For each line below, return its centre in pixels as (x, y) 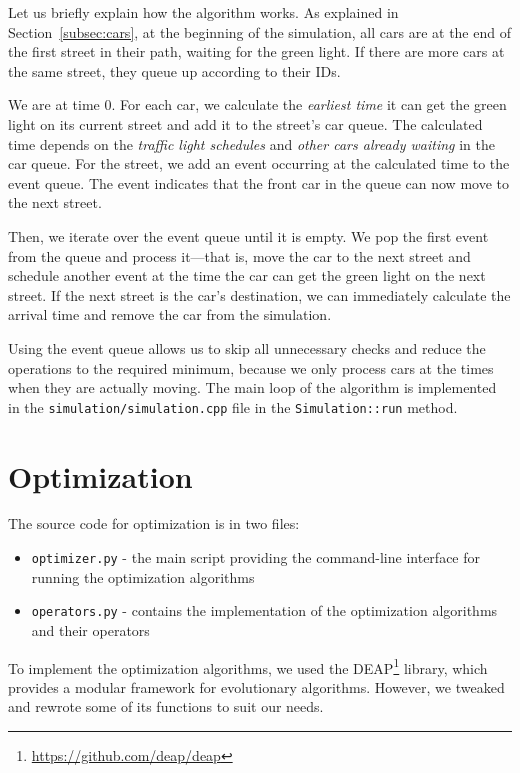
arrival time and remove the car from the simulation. (170, 314)
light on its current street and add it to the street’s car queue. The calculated (245, 123)
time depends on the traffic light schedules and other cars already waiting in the (251, 143)
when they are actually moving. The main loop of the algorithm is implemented (252, 387)
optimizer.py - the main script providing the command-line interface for (255, 557)
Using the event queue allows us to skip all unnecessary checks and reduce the (247, 347)
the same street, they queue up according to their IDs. (174, 70)
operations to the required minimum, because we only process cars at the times (251, 367)
